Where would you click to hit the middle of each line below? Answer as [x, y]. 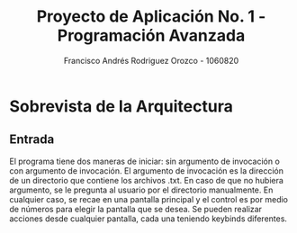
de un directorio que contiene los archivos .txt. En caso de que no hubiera [146, 180]
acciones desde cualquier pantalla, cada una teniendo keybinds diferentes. [148, 219]
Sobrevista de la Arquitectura [121, 106]
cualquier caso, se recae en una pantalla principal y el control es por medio [149, 199]
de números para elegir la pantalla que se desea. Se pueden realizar [136, 209]
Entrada [32, 140]
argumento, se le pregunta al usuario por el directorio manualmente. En [141, 190]
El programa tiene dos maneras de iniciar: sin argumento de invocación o [145, 161]
